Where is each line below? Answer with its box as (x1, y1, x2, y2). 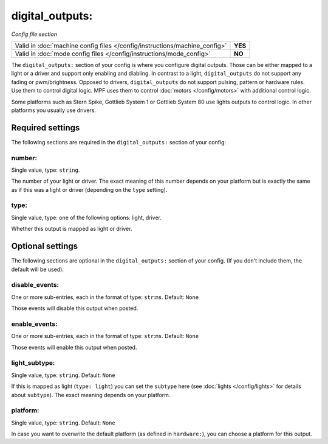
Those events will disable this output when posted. (11, 305, 138, 312)
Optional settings (11, 241, 78, 252)
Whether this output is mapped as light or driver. (11, 225, 132, 233)
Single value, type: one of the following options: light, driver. (11, 214, 162, 221)
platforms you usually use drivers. (11, 107, 97, 114)
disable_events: (11, 281, 60, 289)
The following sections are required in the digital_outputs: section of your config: (11, 138, 227, 146)
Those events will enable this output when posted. (11, 344, 137, 351)
